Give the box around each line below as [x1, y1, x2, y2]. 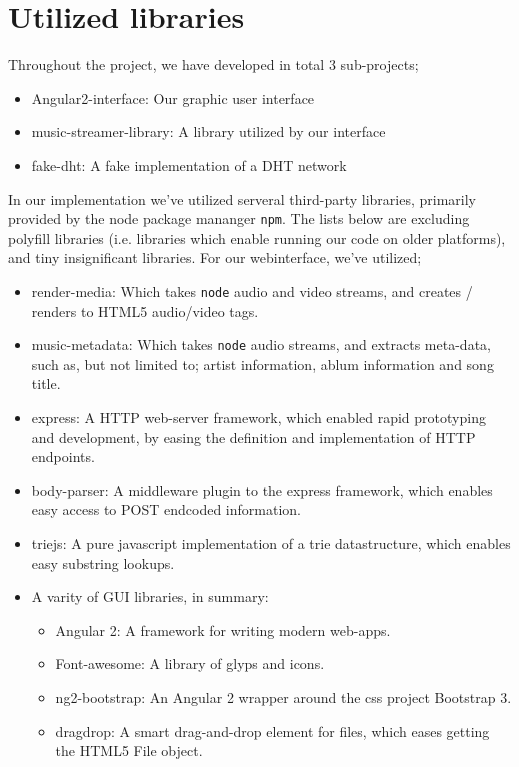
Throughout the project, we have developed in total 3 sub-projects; [8, 54, 419, 75]
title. [31, 373, 61, 394]
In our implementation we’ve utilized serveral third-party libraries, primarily [8, 188, 476, 209]
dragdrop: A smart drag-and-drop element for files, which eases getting [55, 720, 490, 741]
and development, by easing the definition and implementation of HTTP [31, 426, 476, 447]
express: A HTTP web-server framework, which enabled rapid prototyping [31, 407, 486, 428]
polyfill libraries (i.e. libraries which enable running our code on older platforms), [8, 227, 506, 248]
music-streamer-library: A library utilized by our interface [31, 121, 386, 142]
